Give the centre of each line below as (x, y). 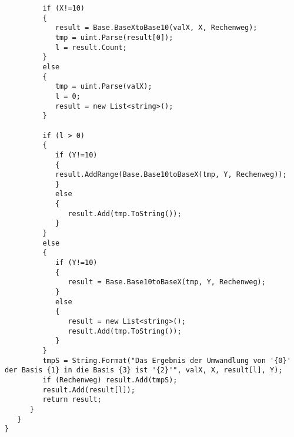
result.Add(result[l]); (89, 390)
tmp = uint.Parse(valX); (103, 87)
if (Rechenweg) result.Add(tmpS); (110, 380)
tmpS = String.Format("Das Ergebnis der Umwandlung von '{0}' (167, 360)
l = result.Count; (91, 47)
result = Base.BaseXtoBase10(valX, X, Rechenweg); (156, 28)
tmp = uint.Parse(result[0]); (114, 37)
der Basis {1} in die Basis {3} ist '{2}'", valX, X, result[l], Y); (144, 370)
